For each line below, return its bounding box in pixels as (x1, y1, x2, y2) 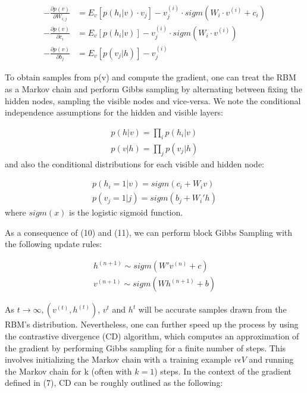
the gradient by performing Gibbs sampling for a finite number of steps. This (5, 341, 286, 354)
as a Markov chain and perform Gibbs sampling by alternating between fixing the (5, 83, 302, 95)
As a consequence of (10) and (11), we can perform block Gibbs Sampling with (5, 226, 293, 238)
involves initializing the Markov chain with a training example (5, 353, 231, 366)
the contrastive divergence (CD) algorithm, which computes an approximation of (5, 330, 299, 342)
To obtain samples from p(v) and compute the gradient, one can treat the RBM (5, 71, 296, 83)
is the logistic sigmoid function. (69, 206, 183, 219)
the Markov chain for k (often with (5, 364, 132, 377)
